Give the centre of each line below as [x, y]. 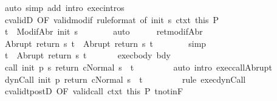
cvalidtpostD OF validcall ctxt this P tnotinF [94, 91]
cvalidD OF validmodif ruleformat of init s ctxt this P [112, 19]
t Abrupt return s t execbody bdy [87, 55]
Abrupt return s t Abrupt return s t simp [105, 43]
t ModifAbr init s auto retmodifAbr [104, 31]
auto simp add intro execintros [64, 7]
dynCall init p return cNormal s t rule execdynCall [125, 79]
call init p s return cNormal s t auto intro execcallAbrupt [138, 67]
